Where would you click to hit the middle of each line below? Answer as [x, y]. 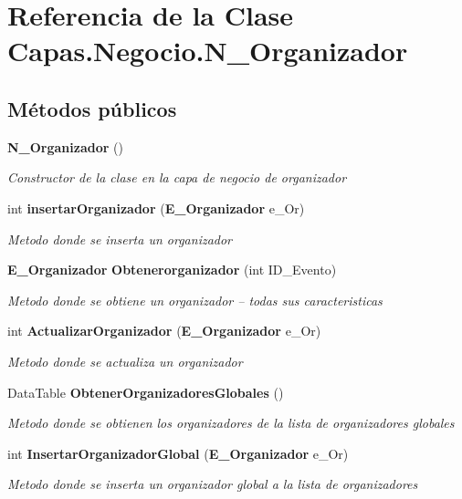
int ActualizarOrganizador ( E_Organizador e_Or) [164, 331]
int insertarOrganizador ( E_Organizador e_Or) [156, 208]
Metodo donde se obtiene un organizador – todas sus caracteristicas [195, 300]
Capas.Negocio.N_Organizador [208, 51]
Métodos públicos [92, 108]
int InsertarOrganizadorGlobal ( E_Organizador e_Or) [178, 453]
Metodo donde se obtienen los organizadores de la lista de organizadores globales [231, 423]
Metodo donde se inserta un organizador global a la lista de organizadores [213, 484]
